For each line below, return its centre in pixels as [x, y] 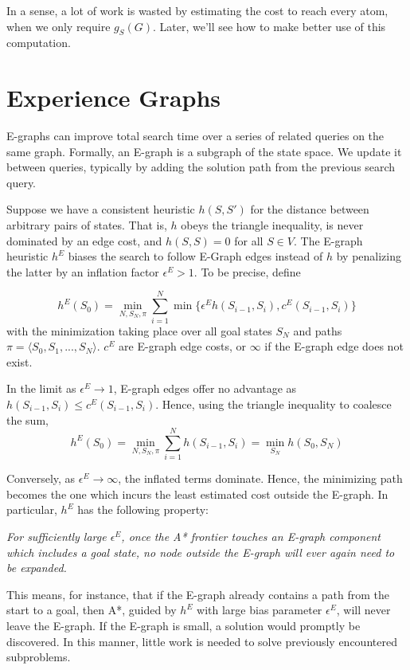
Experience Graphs [114, 98]
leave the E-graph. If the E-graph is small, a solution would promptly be [184, 626]
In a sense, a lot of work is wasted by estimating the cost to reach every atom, [197, 10]
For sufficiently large [57, 537]
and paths [318, 330]
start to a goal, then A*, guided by [92, 610]
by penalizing [369, 256]
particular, [32, 509]
